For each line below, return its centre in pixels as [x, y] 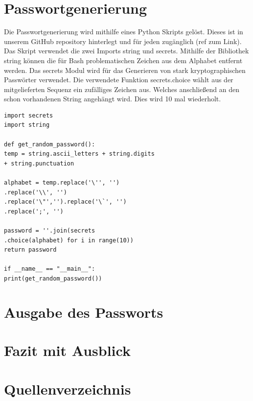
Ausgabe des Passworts [84, 312]
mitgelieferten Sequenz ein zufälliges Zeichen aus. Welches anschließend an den [122, 89]
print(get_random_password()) [53, 278]
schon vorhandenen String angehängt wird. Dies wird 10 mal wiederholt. [113, 99]
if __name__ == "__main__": [50, 269]
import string [27, 125]
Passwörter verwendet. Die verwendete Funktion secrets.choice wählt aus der [119, 80]
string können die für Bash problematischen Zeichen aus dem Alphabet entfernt [123, 60]
